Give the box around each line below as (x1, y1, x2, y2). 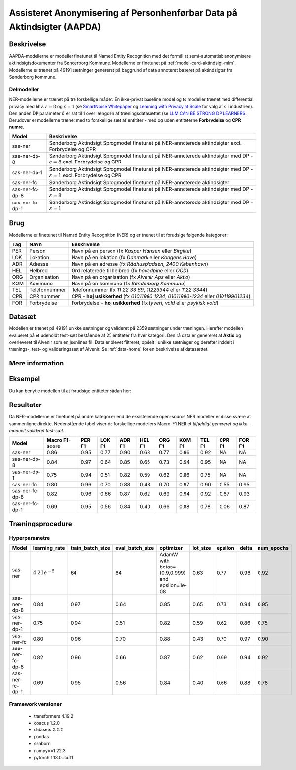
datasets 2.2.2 (34, 727, 63, 733)
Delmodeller (9, 86, 39, 93)
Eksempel (9, 375, 40, 383)
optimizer (159, 545, 183, 552)
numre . (9, 124, 24, 130)
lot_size (192, 545, 211, 552)
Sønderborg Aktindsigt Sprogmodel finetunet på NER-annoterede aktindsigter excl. (49, 140, 242, 147)
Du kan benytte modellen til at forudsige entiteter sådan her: (9, 388, 132, 394)
